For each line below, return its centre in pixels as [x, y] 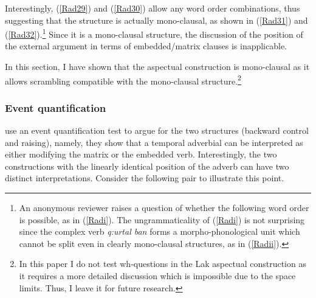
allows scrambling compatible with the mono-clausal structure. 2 [123, 80]
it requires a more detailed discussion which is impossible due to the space [157, 276]
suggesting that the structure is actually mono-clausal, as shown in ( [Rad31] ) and [156, 20]
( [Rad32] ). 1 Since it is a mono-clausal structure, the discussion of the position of [154, 33]
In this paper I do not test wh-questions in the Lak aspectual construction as [163, 264]
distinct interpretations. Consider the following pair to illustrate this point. [145, 178]
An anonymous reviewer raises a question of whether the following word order [164, 208]
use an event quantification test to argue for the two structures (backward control [157, 130]
